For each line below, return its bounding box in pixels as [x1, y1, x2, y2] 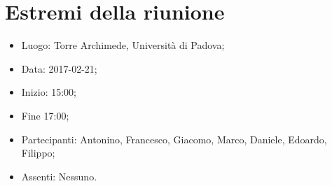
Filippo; [21, 145, 55, 160]
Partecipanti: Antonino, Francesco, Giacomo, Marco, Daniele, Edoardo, [21, 131, 327, 146]
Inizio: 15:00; [21, 85, 76, 99]
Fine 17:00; [21, 108, 69, 122]
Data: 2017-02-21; [21, 61, 97, 76]
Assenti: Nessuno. [21, 169, 97, 183]
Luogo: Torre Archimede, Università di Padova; [21, 38, 225, 52]
